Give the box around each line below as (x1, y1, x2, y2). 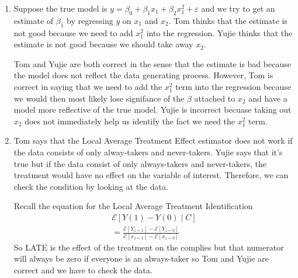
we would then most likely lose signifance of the (13, 92, 185, 104)
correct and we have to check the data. (13, 263, 153, 276)
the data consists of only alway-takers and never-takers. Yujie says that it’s (13, 145, 283, 158)
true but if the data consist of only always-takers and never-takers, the (13, 157, 266, 169)
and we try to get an (201, 2, 275, 14)
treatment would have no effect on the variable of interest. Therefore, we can (13, 169, 289, 181)
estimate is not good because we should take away (13, 38, 193, 50)
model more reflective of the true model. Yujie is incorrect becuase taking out (13, 103, 292, 116)
